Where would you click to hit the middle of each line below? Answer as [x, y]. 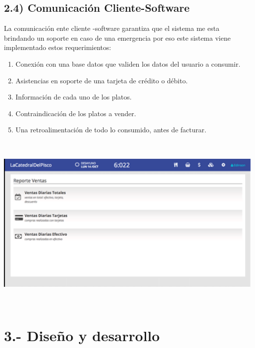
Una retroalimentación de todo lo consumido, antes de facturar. [111, 130]
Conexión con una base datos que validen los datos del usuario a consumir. [128, 63]
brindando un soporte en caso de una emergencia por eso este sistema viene [117, 37]
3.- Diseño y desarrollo [82, 335]
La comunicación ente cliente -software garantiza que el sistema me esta [112, 28]
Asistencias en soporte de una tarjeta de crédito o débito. [102, 80]
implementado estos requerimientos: [58, 47]
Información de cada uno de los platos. [74, 97]
